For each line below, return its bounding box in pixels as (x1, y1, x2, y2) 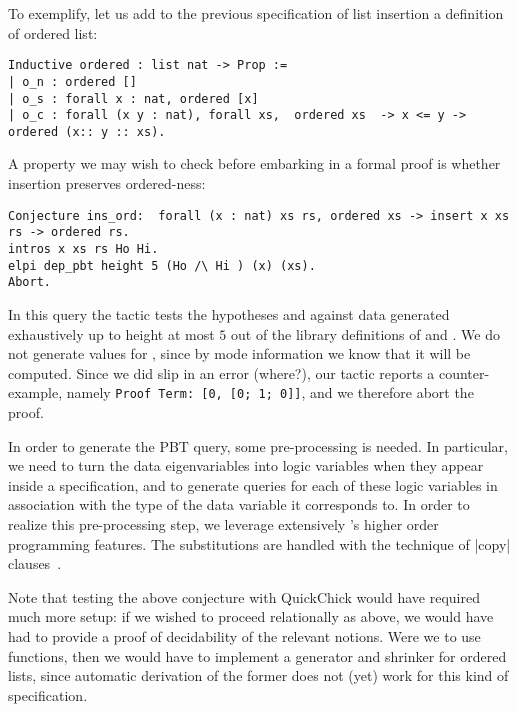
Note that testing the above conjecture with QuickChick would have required (8, 586, 480, 607)
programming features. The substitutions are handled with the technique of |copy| (8, 533, 511, 554)
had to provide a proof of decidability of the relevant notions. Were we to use (8, 625, 481, 646)
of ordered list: (8, 22, 98, 43)
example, (8, 382, 63, 403)
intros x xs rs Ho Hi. (8, 241, 159, 256)
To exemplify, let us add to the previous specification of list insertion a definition (8, 3, 504, 23)
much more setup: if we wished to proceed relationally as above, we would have (8, 606, 494, 627)
